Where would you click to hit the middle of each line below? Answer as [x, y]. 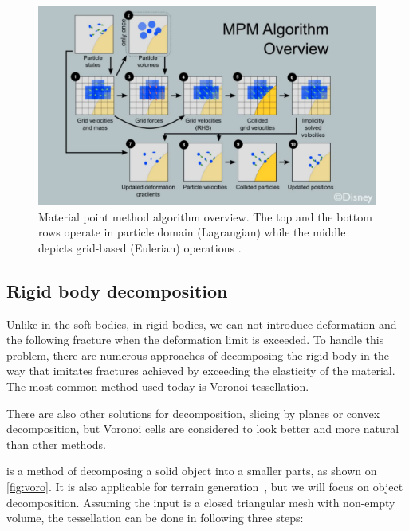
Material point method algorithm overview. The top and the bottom [205, 216]
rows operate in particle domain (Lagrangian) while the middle [192, 232]
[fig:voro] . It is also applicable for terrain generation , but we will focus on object [205, 487]
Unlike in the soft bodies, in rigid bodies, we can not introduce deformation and [202, 324]
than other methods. [56, 444]
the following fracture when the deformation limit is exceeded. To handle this [195, 340]
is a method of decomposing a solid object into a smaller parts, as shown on [192, 471]
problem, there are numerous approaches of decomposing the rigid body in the [198, 355]
